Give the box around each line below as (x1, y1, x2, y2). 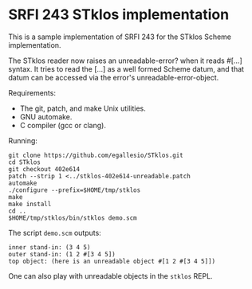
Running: (8, 135, 38, 145)
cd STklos (8, 158, 41, 166)
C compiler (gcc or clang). (19, 120, 106, 130)
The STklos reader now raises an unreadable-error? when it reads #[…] (8, 56, 243, 65)
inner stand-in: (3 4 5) (8, 243, 91, 252)
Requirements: (8, 88, 56, 97)
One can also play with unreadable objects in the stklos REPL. (8, 271, 213, 280)
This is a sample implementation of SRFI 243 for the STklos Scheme (8, 32, 232, 41)
